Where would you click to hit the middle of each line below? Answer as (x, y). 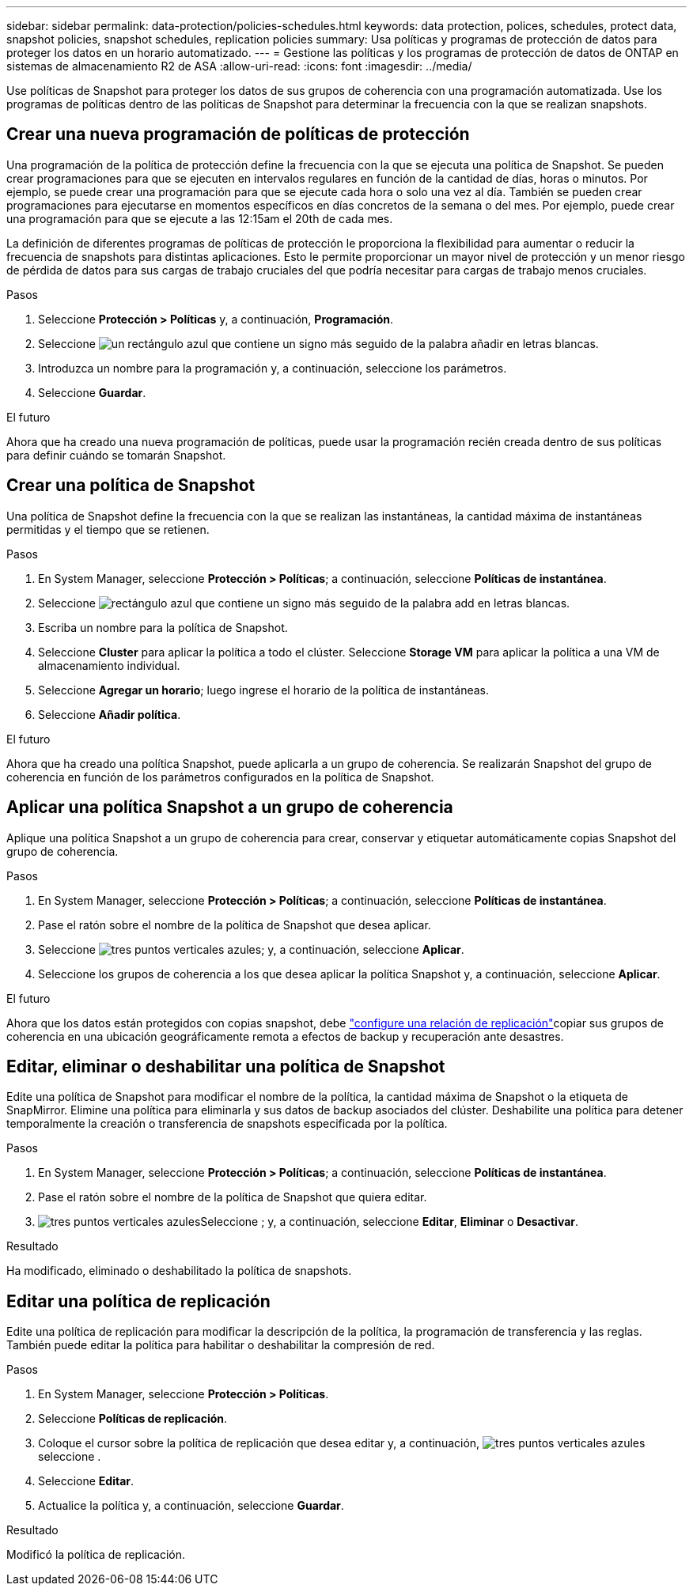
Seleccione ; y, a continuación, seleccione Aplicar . (251, 949)
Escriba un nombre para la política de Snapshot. (163, 627)
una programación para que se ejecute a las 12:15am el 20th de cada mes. (200, 218)
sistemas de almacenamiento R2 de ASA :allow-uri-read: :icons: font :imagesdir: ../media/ (239, 66)
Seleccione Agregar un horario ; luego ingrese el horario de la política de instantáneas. (264, 690)
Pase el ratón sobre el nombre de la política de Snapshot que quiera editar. (233, 1197)
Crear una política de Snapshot (131, 486)
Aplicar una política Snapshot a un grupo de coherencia (230, 807)
